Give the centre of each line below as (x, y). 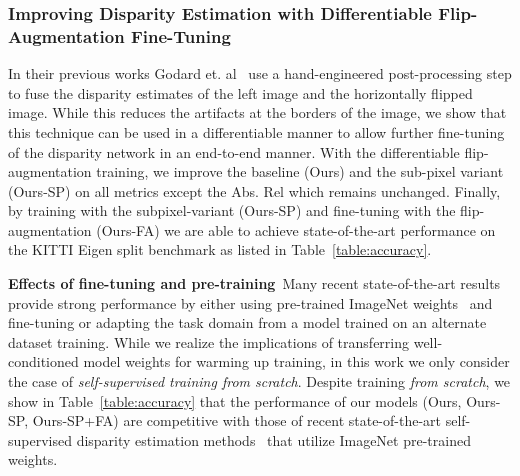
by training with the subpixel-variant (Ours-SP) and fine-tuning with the (232, 210)
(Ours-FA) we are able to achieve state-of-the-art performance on (296, 229)
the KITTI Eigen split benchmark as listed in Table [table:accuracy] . (220, 249)
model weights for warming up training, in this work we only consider (296, 361)
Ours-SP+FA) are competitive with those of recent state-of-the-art (237, 420)
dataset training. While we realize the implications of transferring (209, 341)
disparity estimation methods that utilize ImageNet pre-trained (273, 439)
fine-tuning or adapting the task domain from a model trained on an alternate (247, 322)
